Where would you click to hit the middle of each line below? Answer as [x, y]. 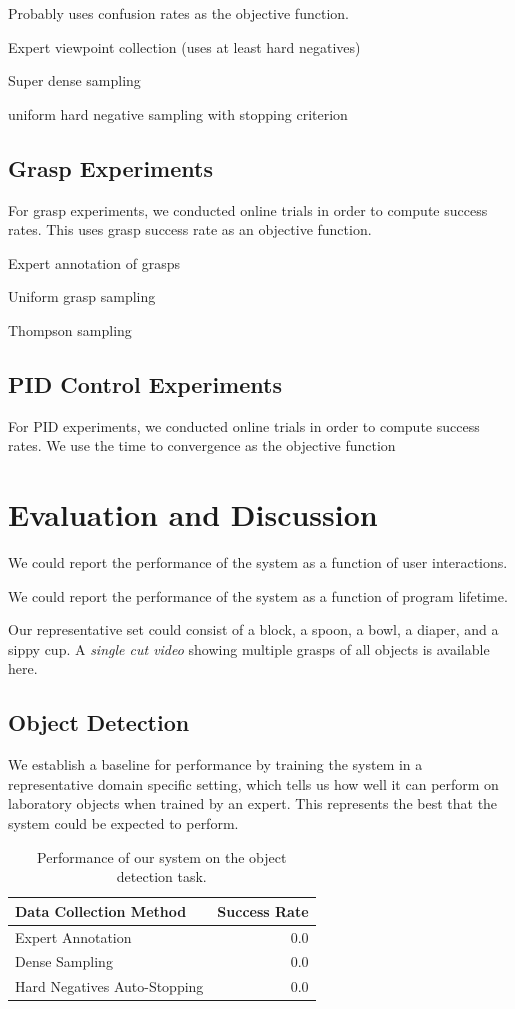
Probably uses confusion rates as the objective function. [178, 13]
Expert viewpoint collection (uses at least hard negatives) [184, 46]
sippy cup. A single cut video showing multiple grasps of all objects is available [249, 648]
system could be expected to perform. [123, 823]
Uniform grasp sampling [82, 296]
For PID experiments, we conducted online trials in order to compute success [244, 425]
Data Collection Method [101, 910]
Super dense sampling [74, 80]
